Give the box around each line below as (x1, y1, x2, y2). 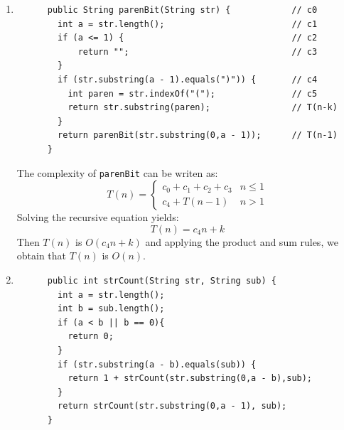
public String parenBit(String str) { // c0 (47, 5, 318, 15)
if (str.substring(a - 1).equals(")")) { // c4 (58, 74, 318, 85)
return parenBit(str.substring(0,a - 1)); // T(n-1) (58, 130, 338, 141)
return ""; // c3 (77, 46, 318, 57)
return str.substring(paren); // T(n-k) (68, 102, 338, 113)
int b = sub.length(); (58, 303, 165, 314)
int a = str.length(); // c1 (58, 18, 318, 29)
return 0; (68, 331, 114, 342)
